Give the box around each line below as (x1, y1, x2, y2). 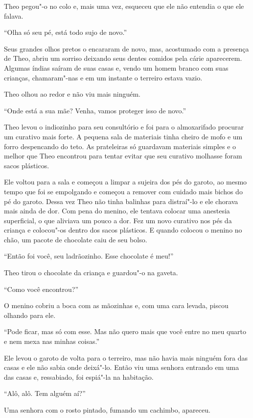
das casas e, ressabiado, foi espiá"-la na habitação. (4, 371, 154, 382)
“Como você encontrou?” (4, 284, 79, 294)
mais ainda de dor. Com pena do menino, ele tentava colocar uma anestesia (4, 206, 230, 216)
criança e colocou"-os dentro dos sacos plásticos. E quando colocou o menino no (4, 225, 242, 235)
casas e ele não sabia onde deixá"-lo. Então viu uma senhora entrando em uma (4, 362, 239, 372)
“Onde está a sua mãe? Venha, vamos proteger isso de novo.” (4, 105, 186, 115)
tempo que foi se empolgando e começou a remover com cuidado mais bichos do (4, 186, 243, 196)
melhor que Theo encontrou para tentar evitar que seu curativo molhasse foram (4, 151, 242, 161)
